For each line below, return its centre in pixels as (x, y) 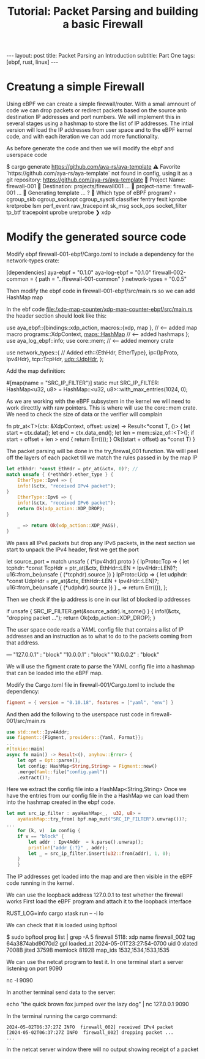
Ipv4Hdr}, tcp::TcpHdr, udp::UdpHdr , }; (55, 359)
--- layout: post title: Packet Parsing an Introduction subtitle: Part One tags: (101, 56)
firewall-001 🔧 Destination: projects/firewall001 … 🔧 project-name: (89, 186)
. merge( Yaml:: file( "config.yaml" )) (63, 772)
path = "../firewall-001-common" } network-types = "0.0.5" (113, 279)
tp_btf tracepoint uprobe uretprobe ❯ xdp (59, 212)
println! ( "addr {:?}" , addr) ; (68, 847)
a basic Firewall (103, 24)
